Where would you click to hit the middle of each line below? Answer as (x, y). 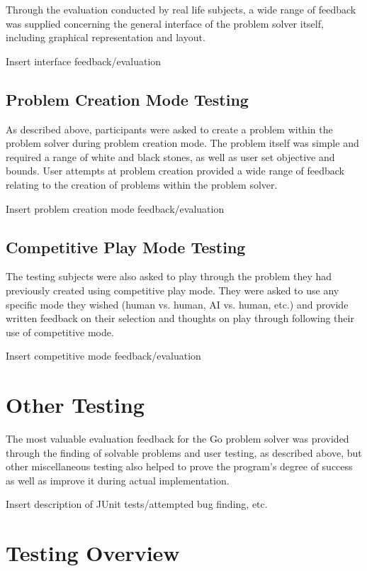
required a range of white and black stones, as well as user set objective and (170, 156)
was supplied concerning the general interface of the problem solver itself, (165, 23)
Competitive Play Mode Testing (126, 246)
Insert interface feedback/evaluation (84, 61)
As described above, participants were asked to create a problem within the (169, 129)
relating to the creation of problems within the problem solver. (142, 184)
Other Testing (75, 405)
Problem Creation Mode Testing (127, 99)
